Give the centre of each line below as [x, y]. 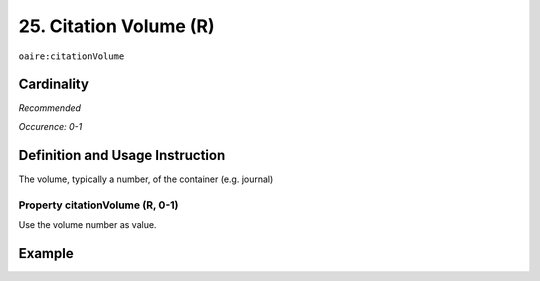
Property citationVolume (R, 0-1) [98, 205]
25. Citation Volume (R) [116, 26]
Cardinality [54, 84]
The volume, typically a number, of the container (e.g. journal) [146, 179]
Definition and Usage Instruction [122, 155]
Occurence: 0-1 [50, 126]
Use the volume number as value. [87, 224]
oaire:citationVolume [71, 56]
